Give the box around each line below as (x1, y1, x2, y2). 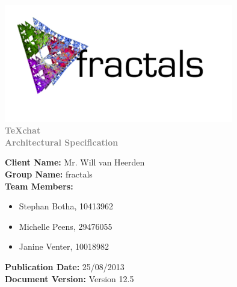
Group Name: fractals (5, 168, 93, 181)
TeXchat (5, 124, 41, 137)
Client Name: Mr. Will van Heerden (5, 156, 145, 168)
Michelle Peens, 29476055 (19, 220, 112, 232)
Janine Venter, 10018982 (19, 240, 109, 253)
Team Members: (5, 179, 73, 192)
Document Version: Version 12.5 (5, 272, 134, 285)
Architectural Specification (5, 135, 118, 148)
